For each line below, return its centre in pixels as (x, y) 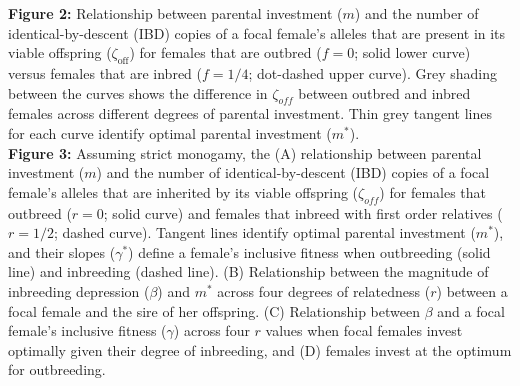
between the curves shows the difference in (138, 92)
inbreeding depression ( (79, 290)
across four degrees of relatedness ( (324, 290)
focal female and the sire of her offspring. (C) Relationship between (214, 310)
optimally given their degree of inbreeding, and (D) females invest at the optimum (260, 349)
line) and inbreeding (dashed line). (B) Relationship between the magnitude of (248, 271)
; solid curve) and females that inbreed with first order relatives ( (303, 212)
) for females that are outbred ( (225, 52)
